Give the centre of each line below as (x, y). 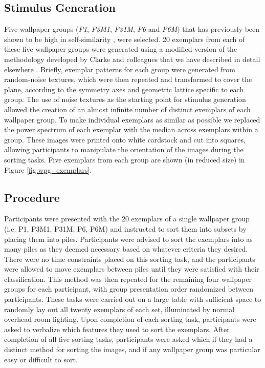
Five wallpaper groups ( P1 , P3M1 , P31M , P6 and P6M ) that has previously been (132, 29)
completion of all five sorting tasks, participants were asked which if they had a (128, 339)
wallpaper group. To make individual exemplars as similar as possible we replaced (132, 119)
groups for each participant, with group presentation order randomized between (129, 289)
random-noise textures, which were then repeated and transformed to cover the (128, 79)
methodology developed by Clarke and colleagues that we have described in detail (132, 59)
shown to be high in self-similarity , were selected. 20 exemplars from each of (125, 39)
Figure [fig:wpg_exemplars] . (48, 169)
